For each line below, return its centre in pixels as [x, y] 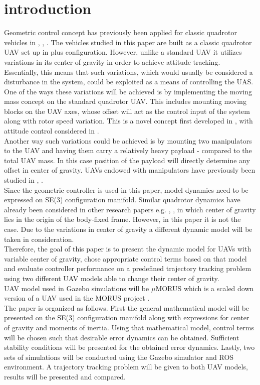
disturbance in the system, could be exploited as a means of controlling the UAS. [129, 82]
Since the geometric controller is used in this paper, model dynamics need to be [126, 189]
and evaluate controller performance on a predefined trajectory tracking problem [128, 268]
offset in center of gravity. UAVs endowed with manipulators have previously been [130, 170]
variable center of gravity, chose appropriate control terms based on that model [125, 258]
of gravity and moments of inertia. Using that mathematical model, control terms [129, 327]
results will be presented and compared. [65, 376]
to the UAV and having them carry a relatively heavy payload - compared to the [128, 150]
